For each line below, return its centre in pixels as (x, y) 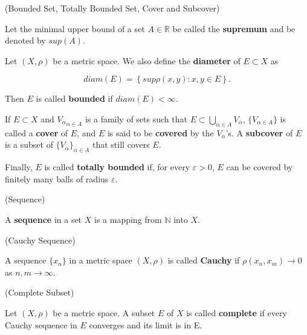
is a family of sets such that (136, 118)
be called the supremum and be (234, 28)
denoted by (25, 40)
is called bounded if (74, 98)
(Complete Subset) (40, 292)
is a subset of (29, 144)
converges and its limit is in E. (146, 324)
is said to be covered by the (160, 132)
